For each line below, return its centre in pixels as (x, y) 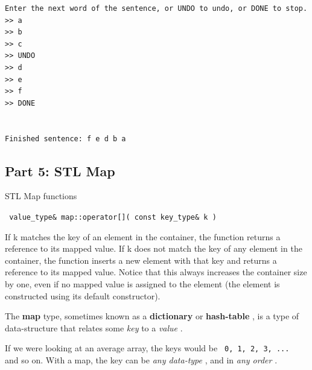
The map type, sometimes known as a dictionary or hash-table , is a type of (152, 316)
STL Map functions (41, 196)
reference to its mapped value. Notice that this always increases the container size (156, 272)
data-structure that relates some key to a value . (94, 327)
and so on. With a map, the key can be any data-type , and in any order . (141, 359)
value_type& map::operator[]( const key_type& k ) (113, 217)
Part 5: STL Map (60, 171)
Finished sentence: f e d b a (65, 139)
